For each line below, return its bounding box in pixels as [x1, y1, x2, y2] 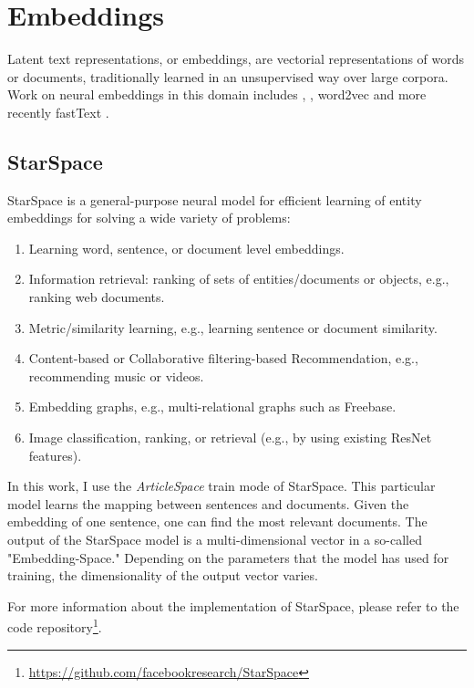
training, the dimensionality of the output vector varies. [7, 566, 318, 585]
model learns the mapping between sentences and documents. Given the [7, 494, 409, 513]
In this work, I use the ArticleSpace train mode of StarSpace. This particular [7, 476, 436, 495]
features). [28, 445, 82, 464]
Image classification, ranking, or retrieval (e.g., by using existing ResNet [28, 428, 432, 447]
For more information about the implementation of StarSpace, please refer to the [7, 596, 459, 615]
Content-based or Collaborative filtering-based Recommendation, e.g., [28, 349, 418, 368]
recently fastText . [7, 102, 109, 121]
